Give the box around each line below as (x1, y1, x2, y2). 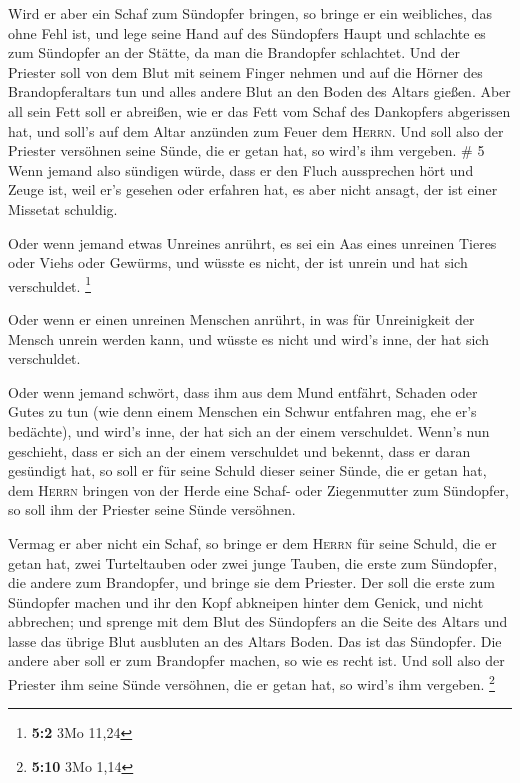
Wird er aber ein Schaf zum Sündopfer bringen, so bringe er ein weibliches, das (8, 3, 492, 23)
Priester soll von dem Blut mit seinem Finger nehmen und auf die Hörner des (8, 61, 483, 82)
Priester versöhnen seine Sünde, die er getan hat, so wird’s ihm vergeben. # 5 (8, 140, 485, 161)
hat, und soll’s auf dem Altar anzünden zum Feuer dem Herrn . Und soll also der (8, 120, 504, 141)
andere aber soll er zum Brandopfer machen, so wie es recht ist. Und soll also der (8, 650, 505, 671)
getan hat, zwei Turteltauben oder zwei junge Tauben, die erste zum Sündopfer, (8, 552, 498, 573)
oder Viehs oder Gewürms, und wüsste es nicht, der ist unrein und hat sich (8, 252, 468, 273)
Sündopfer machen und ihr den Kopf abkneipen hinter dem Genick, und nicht (8, 591, 484, 612)
